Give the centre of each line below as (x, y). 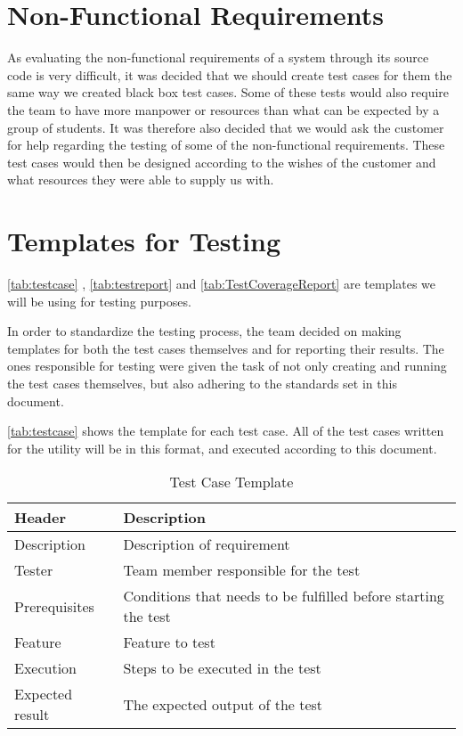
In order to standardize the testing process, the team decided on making (204, 331)
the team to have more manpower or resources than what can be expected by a (223, 109)
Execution (46, 668)
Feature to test (169, 642)
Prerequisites (54, 606)
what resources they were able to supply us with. (141, 180)
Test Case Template (231, 482)
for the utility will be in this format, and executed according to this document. (222, 448)
